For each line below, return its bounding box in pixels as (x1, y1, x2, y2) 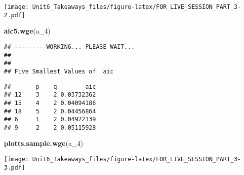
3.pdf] (4, 164, 25, 171)
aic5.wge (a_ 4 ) (4, 26, 51, 36)
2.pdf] (4, 11, 25, 19)
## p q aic (4, 83, 96, 90)
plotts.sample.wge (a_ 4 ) (4, 138, 83, 148)
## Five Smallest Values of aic (4, 68, 114, 75)
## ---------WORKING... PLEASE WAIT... (4, 43, 135, 50)
